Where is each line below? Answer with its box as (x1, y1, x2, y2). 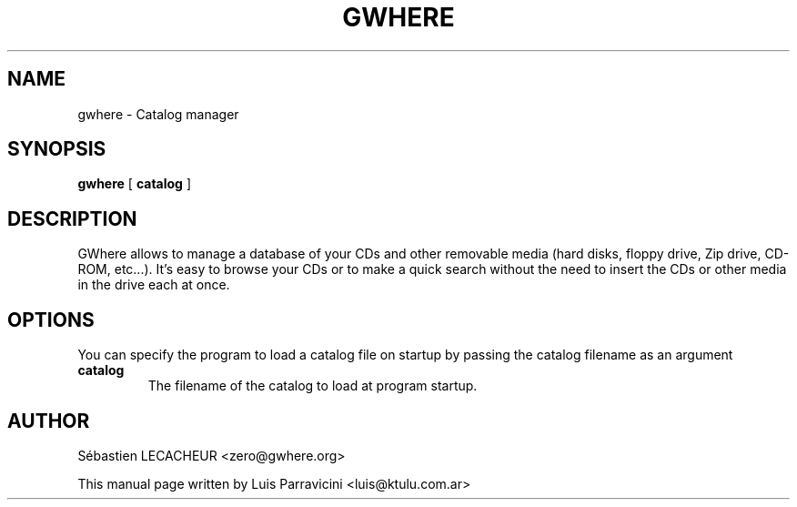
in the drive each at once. (77, 277, 230, 293)
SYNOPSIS (7, 137, 106, 161)
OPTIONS (7, 308, 95, 331)
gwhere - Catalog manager (77, 106, 239, 122)
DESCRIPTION (7, 207, 137, 230)
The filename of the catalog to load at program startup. (147, 378, 478, 394)
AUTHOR (7, 409, 90, 432)
